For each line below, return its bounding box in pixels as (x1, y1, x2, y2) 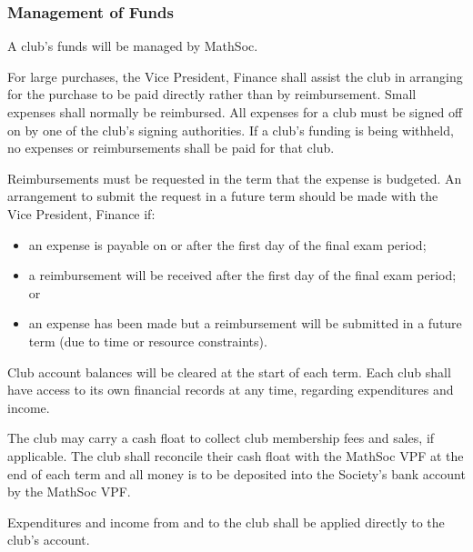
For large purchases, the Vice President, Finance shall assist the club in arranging (7, 66, 463, 85)
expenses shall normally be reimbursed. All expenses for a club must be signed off (7, 103, 463, 121)
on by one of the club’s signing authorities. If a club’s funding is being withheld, (7, 120, 454, 139)
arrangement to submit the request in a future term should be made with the (7, 186, 438, 206)
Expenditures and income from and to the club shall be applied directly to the (7, 512, 445, 531)
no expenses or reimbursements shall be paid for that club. (7, 138, 335, 157)
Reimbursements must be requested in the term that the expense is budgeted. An (7, 168, 462, 187)
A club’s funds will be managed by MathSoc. (7, 36, 258, 55)
